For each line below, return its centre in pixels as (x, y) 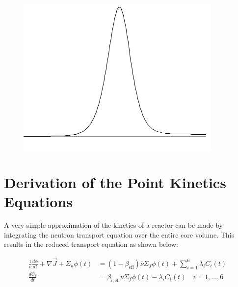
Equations (38, 201)
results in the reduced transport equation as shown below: (91, 244)
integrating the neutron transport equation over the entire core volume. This (119, 234)
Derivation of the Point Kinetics (115, 182)
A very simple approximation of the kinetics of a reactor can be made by (113, 225)
